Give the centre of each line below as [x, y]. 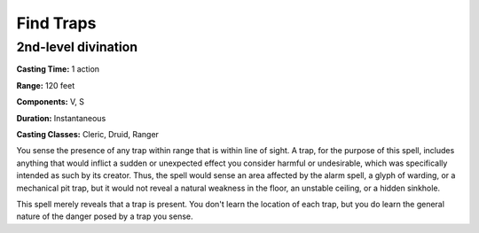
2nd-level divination [77, 47]
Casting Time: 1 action [58, 69]
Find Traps [56, 23]
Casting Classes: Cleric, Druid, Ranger [88, 134]
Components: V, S [50, 102]
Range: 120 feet [46, 85]
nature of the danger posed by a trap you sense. [105, 216]
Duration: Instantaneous [61, 118]
